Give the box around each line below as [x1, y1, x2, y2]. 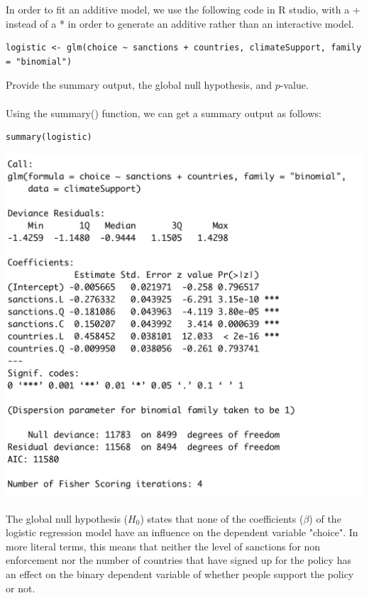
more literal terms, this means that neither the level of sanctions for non [6, 538, 321, 553]
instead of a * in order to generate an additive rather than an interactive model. [6, 16, 354, 31]
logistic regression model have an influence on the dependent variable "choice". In [6, 525, 358, 540]
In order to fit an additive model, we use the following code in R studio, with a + [6, 2, 360, 16]
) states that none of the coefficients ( [140, 511, 304, 526]
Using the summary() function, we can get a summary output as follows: [6, 105, 321, 120]
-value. [280, 77, 309, 92]
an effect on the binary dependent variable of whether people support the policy [6, 567, 354, 582]
